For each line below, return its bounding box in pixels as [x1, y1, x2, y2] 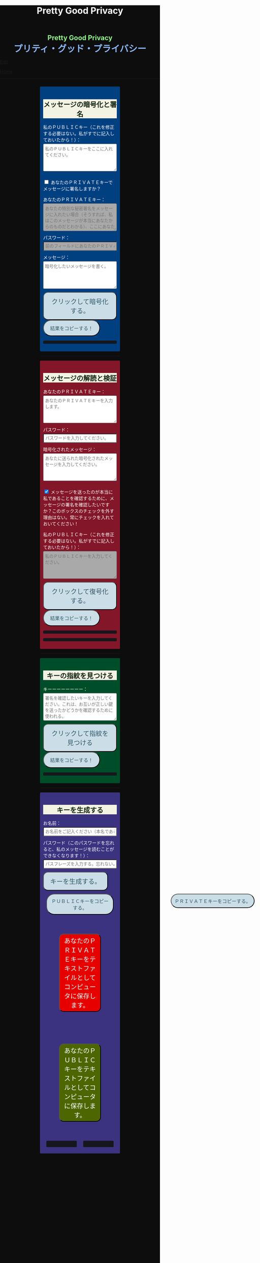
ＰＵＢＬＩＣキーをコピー [51, 898, 109, 904]
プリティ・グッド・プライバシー [13, 43, 147, 55]
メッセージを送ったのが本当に [50, 489, 113, 495]
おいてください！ [43, 520, 79, 526]
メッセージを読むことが [65, 846, 114, 852]
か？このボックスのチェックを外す [43, 508, 114, 514]
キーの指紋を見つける [46, 672, 114, 680]
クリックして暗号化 [51, 298, 109, 305]
